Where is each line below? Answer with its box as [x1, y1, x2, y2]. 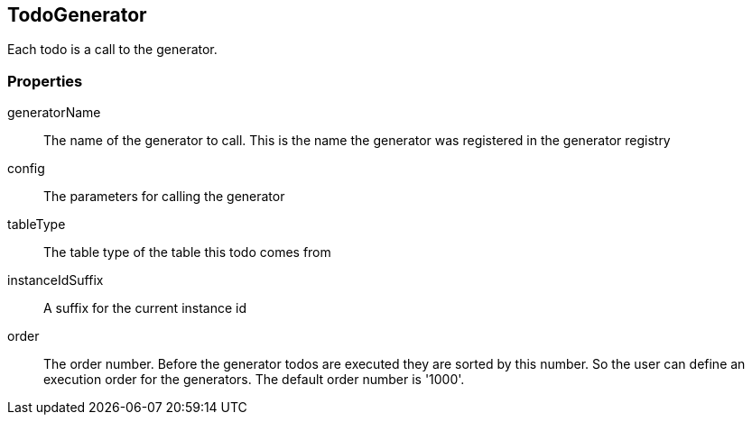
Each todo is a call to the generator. [7, 41, 218, 58]
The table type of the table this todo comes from [43, 244, 331, 261]
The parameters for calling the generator [43, 188, 285, 205]
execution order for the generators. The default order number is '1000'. [43, 372, 465, 388]
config [7, 161, 45, 177]
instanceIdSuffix [7, 272, 104, 289]
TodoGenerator [7, 4, 147, 26]
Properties [7, 71, 83, 90]
